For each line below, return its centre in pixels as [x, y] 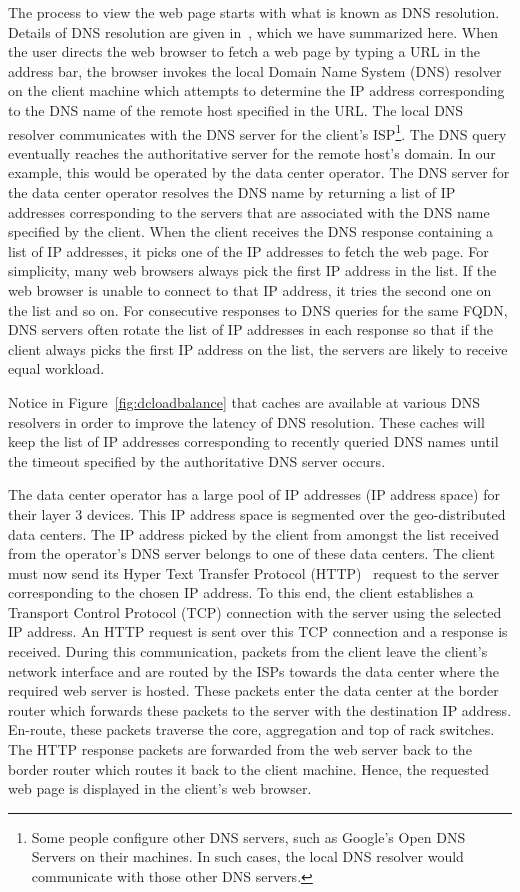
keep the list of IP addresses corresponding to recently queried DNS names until [253, 441]
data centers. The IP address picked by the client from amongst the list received [254, 533]
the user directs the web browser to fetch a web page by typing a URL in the [244, 51]
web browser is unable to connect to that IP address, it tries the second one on [250, 289]
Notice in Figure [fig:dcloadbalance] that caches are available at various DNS [244, 401]
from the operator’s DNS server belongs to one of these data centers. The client [251, 553]
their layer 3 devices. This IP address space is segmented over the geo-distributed [257, 513]
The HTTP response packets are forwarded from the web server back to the [240, 749]
